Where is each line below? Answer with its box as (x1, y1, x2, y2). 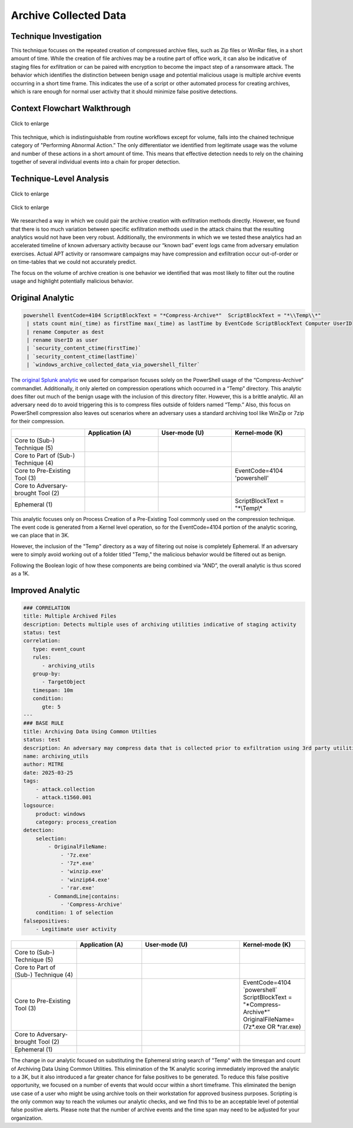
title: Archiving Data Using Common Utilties (23, 728, 157, 735)
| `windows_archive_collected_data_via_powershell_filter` (26, 361, 201, 368)
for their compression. (11, 418, 65, 425)
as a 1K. (11, 570, 30, 577)
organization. (11, 1114, 43, 1122)
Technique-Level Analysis (11, 174, 109, 184)
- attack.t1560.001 (35, 794, 92, 801)
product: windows (35, 810, 86, 817)
